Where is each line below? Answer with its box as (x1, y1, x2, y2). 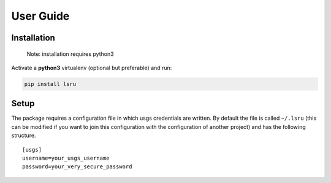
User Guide (11, 9, 70, 23)
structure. (11, 132, 36, 139)
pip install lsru (24, 80, 77, 87)
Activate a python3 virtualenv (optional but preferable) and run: (11, 64, 172, 71)
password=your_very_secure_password (22, 163, 132, 170)
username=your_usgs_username (22, 155, 110, 162)
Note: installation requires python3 (26, 50, 114, 58)
